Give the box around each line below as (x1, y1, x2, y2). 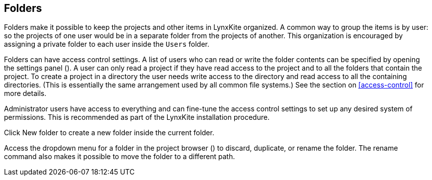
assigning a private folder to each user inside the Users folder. (4, 40, 210, 49)
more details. (4, 89, 47, 98)
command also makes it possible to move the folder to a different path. (4, 152, 235, 161)
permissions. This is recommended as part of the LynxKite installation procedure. (4, 113, 270, 122)
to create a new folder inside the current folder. (60, 128, 214, 137)
